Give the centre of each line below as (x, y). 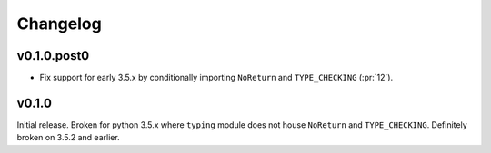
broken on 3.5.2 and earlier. (68, 138)
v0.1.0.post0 (53, 56)
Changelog (59, 24)
